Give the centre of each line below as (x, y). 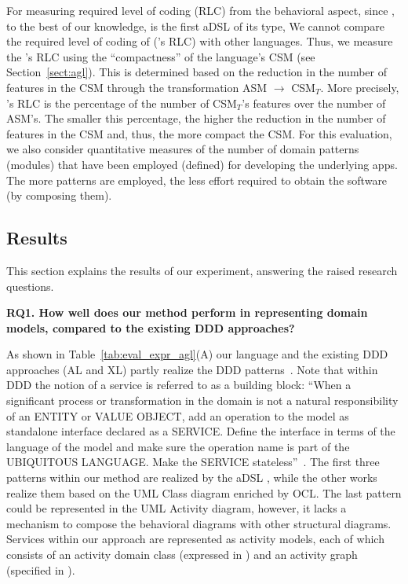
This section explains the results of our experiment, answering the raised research (202, 270)
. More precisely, (360, 87)
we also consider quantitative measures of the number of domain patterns (183, 149)
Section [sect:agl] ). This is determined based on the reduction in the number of (197, 72)
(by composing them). (59, 195)
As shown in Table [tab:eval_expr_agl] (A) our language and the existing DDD (197, 354)
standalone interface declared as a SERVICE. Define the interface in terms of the (201, 431)
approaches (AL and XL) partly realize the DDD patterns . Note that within (192, 369)
